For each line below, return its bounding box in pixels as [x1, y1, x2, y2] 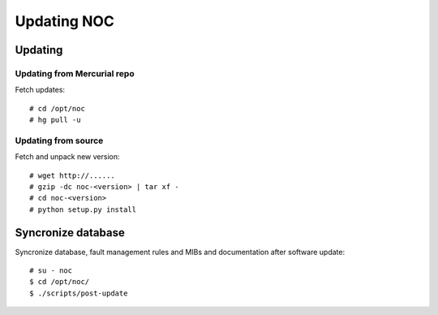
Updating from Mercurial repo [15, 67, 135, 79]
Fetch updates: [15, 85, 65, 95]
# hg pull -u [29, 115, 81, 125]
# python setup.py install [29, 205, 137, 214]
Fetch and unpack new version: [15, 152, 120, 162]
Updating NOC [15, 12, 115, 30]
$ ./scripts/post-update [29, 288, 128, 298]
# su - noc [29, 266, 73, 275]
